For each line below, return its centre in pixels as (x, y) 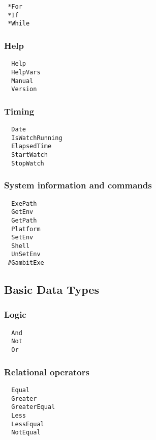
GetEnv (22, 212)
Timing (19, 111)
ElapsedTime (32, 146)
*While (19, 24)
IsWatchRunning (37, 138)
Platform (26, 229)
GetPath (24, 220)
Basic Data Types (52, 290)
